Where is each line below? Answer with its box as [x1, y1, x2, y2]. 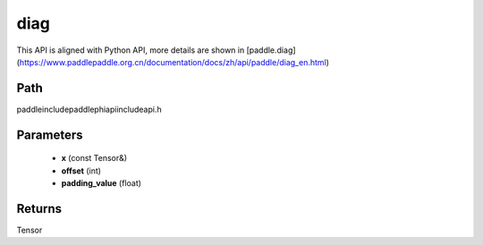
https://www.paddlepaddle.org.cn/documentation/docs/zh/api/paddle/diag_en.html [19, 56, 326, 67]
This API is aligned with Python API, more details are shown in [16, 45, 245, 55]
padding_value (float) [61, 178, 142, 189]
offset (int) [61, 165, 102, 176]
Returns [16, 201, 63, 216]
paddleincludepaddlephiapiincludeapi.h [16, 104, 162, 114]
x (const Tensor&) [61, 153, 128, 164]
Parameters [16, 127, 83, 142]
